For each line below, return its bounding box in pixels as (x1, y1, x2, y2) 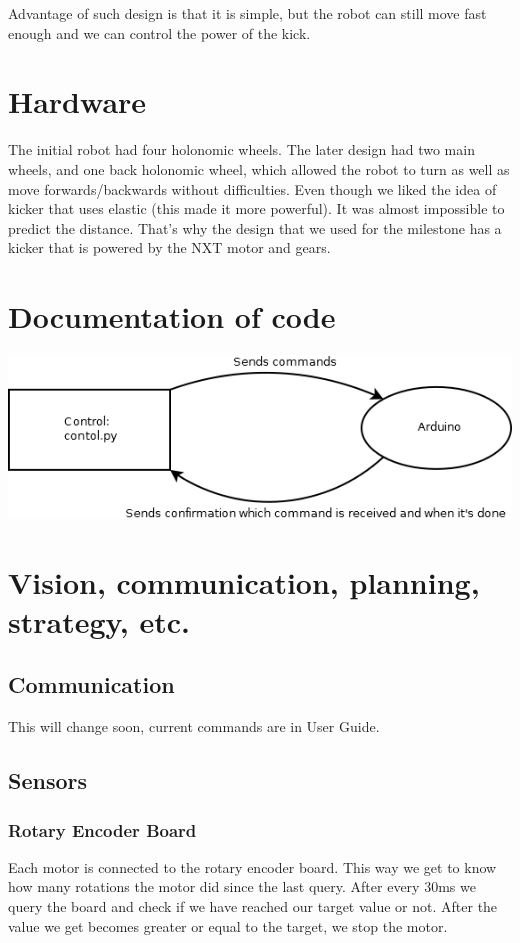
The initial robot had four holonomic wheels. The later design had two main (8, 139, 475, 160)
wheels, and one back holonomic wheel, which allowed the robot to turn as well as (8, 158, 510, 179)
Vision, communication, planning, (8, 561, 480, 602)
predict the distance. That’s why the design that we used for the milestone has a (8, 217, 502, 238)
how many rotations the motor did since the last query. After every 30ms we (8, 876, 476, 897)
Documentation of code (8, 296, 336, 337)
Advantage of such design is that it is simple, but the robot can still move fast (8, 3, 487, 23)
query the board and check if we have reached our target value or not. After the (8, 895, 498, 916)
